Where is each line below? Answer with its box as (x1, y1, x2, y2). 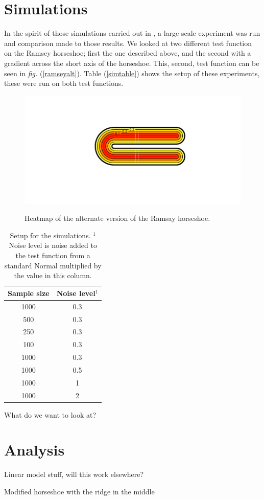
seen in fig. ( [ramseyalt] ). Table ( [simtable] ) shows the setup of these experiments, (4, 67, 260, 78)
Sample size (8, 287, 50, 298)
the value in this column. (14, 270, 92, 281)
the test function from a (15, 250, 90, 261)
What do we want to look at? (4, 409, 97, 420)
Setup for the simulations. (10, 230, 91, 240)
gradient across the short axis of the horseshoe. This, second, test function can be (4, 57, 259, 68)
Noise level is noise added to (9, 240, 97, 251)
